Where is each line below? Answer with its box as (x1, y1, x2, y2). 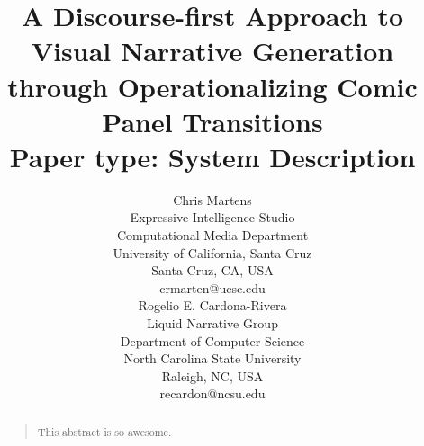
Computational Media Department (116, 226, 309, 245)
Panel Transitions (102, 103, 323, 139)
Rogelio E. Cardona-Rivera (138, 296, 287, 315)
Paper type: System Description (9, 138, 416, 174)
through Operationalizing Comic (7, 67, 418, 104)
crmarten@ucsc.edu (159, 278, 266, 297)
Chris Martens (173, 190, 252, 209)
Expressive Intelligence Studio (130, 208, 295, 227)
